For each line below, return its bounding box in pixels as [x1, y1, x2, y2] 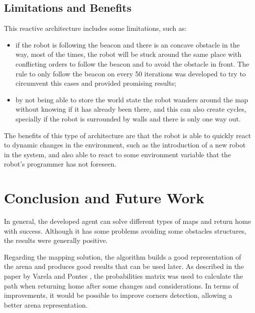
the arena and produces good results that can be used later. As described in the [4, 261, 244, 271]
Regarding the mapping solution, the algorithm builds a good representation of [4, 251, 241, 262]
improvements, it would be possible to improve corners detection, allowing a [4, 290, 232, 300]
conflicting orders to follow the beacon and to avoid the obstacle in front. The [15, 58, 250, 69]
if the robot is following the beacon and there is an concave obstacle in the [15, 39, 240, 49]
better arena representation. [4, 299, 88, 310]
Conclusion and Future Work [4, 188, 204, 208]
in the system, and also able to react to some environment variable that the [4, 149, 231, 159]
